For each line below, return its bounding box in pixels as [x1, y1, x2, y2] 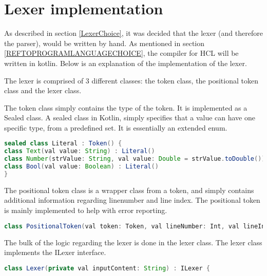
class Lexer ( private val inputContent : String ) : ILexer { [4, 264, 211, 272]
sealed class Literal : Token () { [4, 140, 122, 147]
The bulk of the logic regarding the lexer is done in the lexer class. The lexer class [4, 237, 262, 247]
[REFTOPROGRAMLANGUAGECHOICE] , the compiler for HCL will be [4, 48, 239, 58]
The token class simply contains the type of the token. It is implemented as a [4, 102, 247, 113]
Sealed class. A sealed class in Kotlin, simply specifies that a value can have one [4, 112, 255, 123]
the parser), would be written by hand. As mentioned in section [4, 37, 205, 48]
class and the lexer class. [4, 85, 82, 96]
